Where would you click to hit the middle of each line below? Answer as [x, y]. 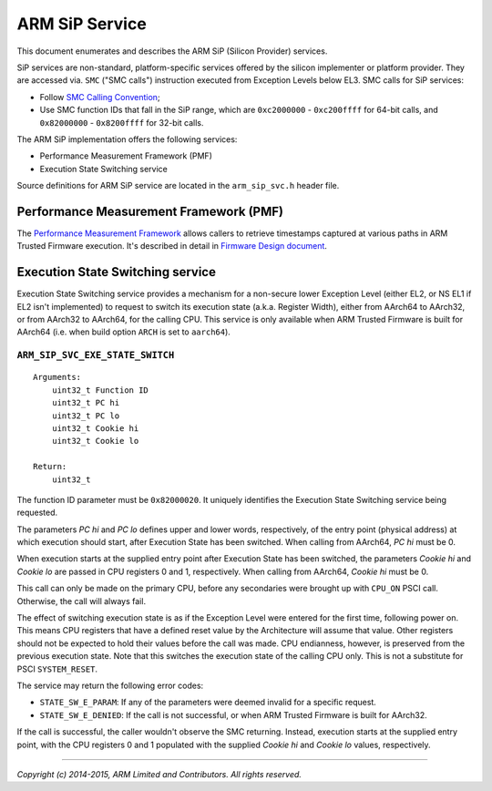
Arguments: [57, 377]
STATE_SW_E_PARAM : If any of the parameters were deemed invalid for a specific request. [208, 703]
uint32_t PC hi [86, 403]
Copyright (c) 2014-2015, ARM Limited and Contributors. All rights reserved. [159, 774]
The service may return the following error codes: [110, 685]
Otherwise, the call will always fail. [81, 601]
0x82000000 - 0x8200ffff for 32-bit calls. [122, 122]
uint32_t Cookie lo [95, 441]
